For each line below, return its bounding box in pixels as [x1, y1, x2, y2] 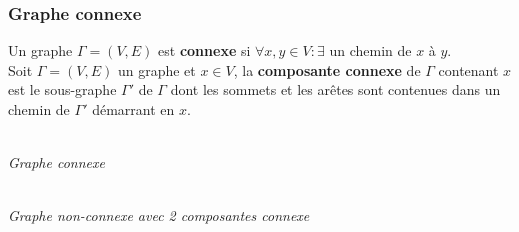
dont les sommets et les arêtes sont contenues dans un [170, 79, 501, 100]
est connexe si [158, 40, 251, 61]
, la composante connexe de [233, 59, 421, 80]
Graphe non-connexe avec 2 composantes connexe [8, 205, 310, 226]
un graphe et [117, 59, 196, 80]
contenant [438, 59, 499, 80]
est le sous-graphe [8, 79, 117, 100]
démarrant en [92, 99, 175, 119]
